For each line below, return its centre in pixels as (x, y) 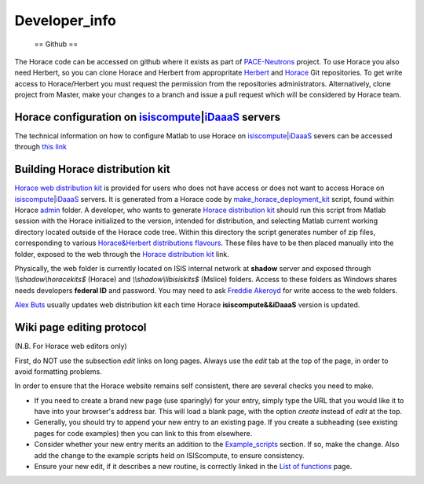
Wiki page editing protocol (80, 327)
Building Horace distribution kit (92, 169)
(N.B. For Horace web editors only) (71, 346)
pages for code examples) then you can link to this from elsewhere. (143, 433)
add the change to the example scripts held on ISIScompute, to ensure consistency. (170, 455)
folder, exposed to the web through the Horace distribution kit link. (122, 254)
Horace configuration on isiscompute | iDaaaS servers (148, 117)
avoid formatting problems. (58, 371)
